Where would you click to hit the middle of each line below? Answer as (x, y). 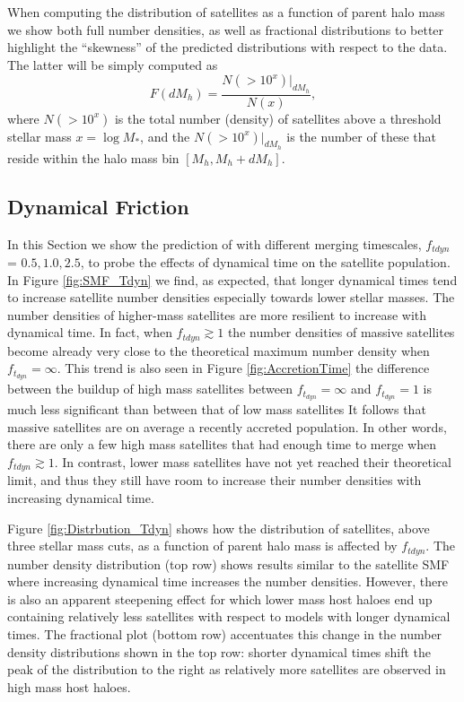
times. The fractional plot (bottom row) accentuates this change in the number (225, 634)
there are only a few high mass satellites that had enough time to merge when (222, 444)
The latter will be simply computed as (113, 64)
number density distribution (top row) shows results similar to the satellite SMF (228, 563)
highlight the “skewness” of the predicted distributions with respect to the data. (228, 47)
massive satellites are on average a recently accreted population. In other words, (227, 426)
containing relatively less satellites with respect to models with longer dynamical (229, 616)
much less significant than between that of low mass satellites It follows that (217, 409)
